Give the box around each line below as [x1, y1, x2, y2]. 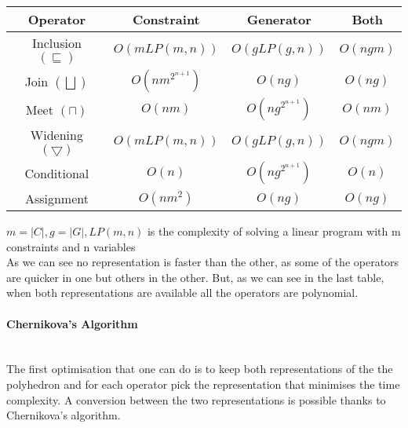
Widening [30, 126, 83, 144]
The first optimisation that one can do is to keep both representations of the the [6, 360, 393, 377]
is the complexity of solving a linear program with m [147, 223, 401, 239]
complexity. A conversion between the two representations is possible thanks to [6, 391, 386, 408]
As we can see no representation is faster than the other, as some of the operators [6, 254, 399, 270]
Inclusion [32, 34, 82, 52]
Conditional [24, 163, 89, 182]
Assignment [24, 189, 89, 207]
